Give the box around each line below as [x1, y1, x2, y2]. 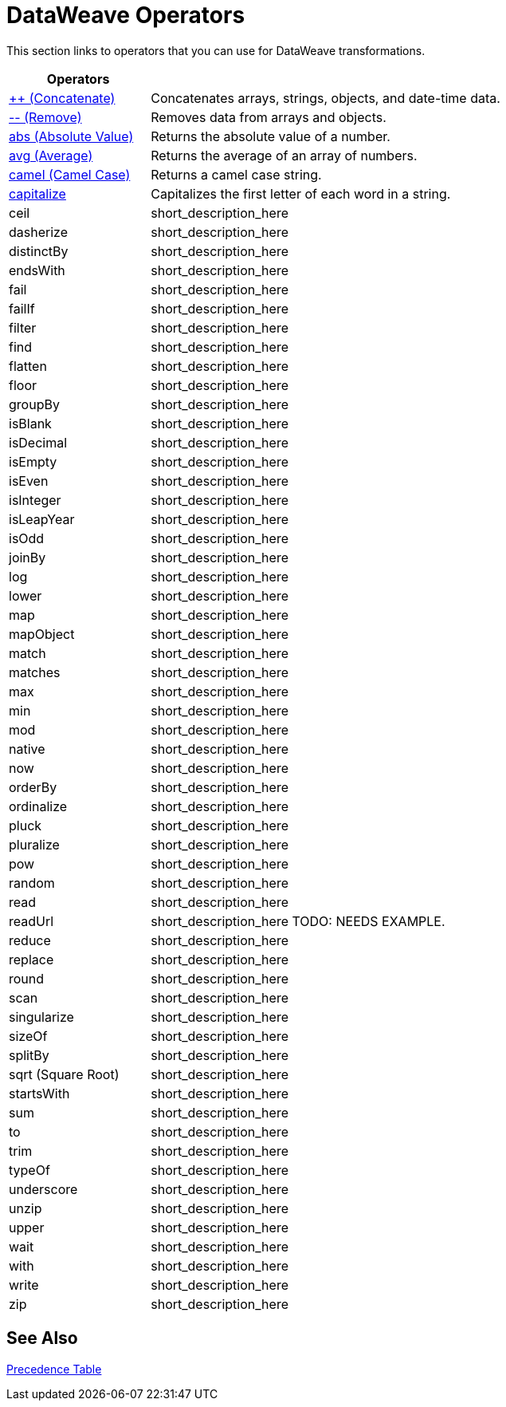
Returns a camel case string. [151, 166, 322, 183]
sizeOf [9, 1027, 48, 1044]
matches [9, 664, 61, 680]
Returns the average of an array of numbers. [151, 147, 418, 164]
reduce [9, 932, 51, 948]
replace [9, 951, 54, 968]
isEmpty [9, 453, 57, 470]
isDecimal [9, 434, 68, 451]
